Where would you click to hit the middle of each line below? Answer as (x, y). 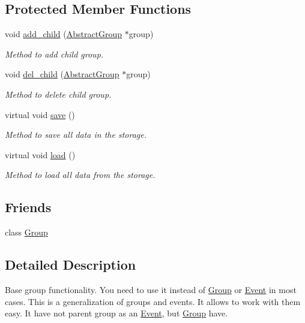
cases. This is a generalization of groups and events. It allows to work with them (153, 301)
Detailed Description (71, 265)
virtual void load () (40, 154)
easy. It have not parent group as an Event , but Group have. (116, 313)
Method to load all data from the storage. (80, 175)
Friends (28, 207)
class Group (26, 232)
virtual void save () (40, 114)
